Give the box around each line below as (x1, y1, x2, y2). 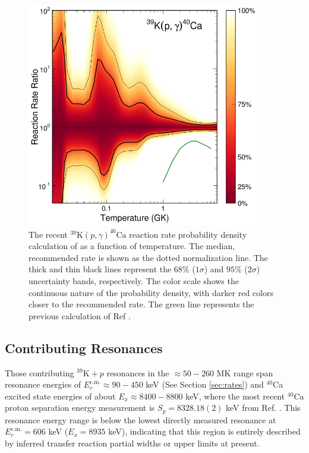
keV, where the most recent (185, 389, 285, 402)
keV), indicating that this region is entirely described (108, 425, 301, 438)
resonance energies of (5, 378, 81, 391)
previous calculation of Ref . (29, 309, 131, 322)
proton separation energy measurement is (5, 401, 155, 414)
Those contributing (5, 366, 74, 379)
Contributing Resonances (5, 338, 163, 357)
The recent (29, 228, 68, 240)
